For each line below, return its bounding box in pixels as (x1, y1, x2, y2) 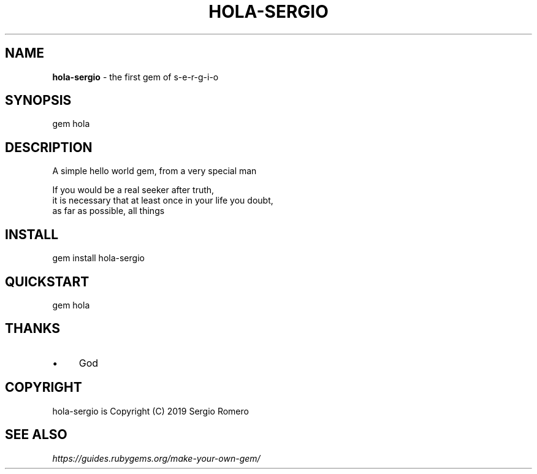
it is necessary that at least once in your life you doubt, (52, 195, 273, 206)
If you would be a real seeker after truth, (52, 185, 215, 196)
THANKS (5, 321, 61, 337)
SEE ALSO (5, 427, 67, 443)
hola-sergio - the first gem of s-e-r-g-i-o (52, 71, 219, 82)
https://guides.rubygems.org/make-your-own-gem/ (52, 453, 261, 464)
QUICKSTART (5, 273, 89, 289)
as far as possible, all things (52, 205, 165, 216)
